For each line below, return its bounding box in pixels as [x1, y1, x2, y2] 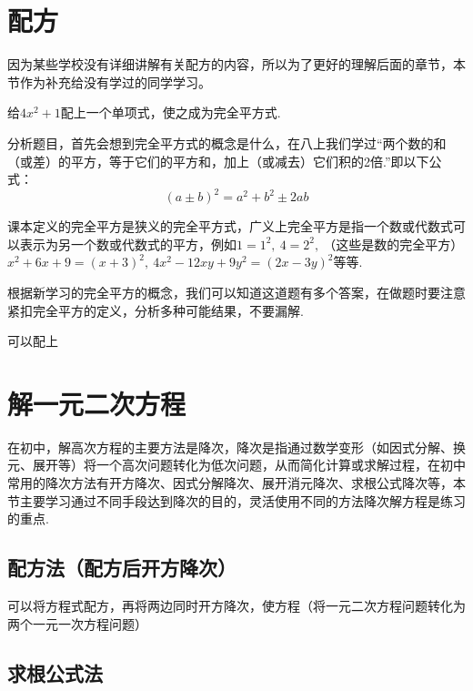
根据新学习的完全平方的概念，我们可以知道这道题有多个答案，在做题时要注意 [7, 282, 466, 301]
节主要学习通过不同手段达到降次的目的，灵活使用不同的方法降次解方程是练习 [7, 491, 466, 510]
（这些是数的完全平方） [323, 234, 464, 253]
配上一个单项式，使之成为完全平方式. [60, 103, 281, 122]
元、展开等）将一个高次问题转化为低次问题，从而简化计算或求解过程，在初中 [7, 455, 466, 474]
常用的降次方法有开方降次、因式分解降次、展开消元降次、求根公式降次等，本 [7, 473, 466, 493]
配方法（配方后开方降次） [7, 554, 236, 582]
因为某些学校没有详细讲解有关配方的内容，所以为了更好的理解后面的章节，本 [7, 55, 466, 74]
